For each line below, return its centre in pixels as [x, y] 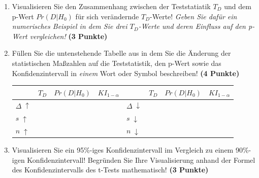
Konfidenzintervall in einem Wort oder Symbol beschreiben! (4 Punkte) [126, 73]
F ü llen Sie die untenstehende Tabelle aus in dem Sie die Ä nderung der [121, 53]
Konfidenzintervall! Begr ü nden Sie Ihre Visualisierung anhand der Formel [141, 159]
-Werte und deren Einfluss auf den [192, 26]
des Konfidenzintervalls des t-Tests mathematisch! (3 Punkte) [110, 170]
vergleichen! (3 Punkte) [69, 36]
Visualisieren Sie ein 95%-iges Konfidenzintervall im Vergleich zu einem [123, 150]
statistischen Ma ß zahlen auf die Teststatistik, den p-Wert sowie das [117, 63]
